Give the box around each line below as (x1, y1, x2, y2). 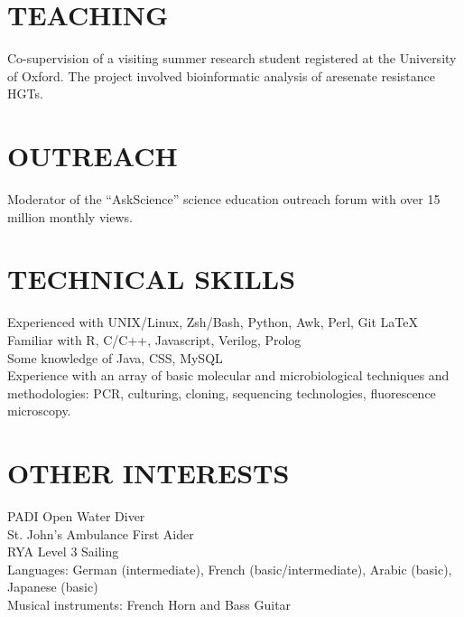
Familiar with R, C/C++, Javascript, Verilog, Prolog (7, 330, 302, 349)
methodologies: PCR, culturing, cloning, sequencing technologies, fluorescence (7, 383, 436, 402)
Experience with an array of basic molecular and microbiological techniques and (7, 366, 450, 385)
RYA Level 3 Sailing (7, 542, 119, 561)
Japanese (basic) (7, 577, 98, 596)
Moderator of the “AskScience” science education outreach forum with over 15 (7, 190, 441, 209)
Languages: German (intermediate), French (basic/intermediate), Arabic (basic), (7, 559, 452, 578)
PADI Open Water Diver (7, 507, 145, 526)
